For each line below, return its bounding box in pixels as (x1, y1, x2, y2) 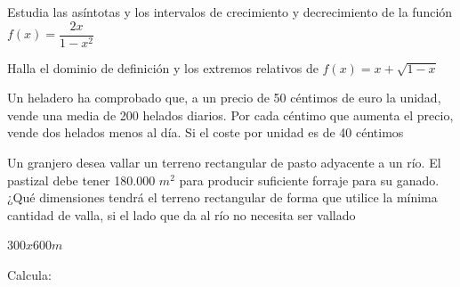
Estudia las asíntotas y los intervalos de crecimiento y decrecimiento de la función (7, 3, 453, 20)
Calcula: (7, 266, 52, 283)
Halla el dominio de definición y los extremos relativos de (7, 58, 319, 77)
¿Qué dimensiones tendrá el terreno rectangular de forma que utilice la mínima (7, 188, 438, 207)
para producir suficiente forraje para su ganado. (179, 170, 440, 189)
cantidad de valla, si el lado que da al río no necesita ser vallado (7, 205, 356, 224)
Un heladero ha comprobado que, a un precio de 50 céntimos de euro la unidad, (7, 88, 441, 107)
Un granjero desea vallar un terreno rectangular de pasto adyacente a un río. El (7, 153, 441, 172)
